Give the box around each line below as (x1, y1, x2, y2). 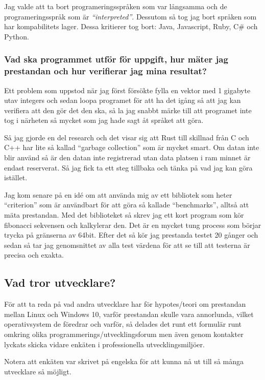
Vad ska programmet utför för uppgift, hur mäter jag (4, 53, 228, 66)
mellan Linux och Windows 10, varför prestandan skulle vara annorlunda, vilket (4, 308, 254, 319)
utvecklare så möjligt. (4, 366, 71, 376)
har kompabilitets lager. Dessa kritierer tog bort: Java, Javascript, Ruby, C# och (4, 21, 258, 32)
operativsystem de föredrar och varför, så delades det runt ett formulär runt (4, 319, 242, 329)
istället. (4, 172, 28, 183)
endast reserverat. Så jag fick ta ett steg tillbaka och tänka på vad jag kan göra (4, 162, 253, 173)
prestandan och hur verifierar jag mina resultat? (4, 65, 207, 77)
